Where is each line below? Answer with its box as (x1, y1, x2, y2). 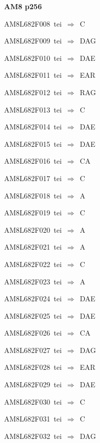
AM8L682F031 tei (4, 413, 62, 424)
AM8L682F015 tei (4, 138, 62, 149)
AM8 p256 (4, 1, 42, 11)
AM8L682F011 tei (4, 70, 62, 80)
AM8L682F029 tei (4, 379, 62, 390)
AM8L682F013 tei (4, 104, 62, 115)
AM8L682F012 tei (4, 86, 62, 97)
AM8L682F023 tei (4, 276, 62, 286)
